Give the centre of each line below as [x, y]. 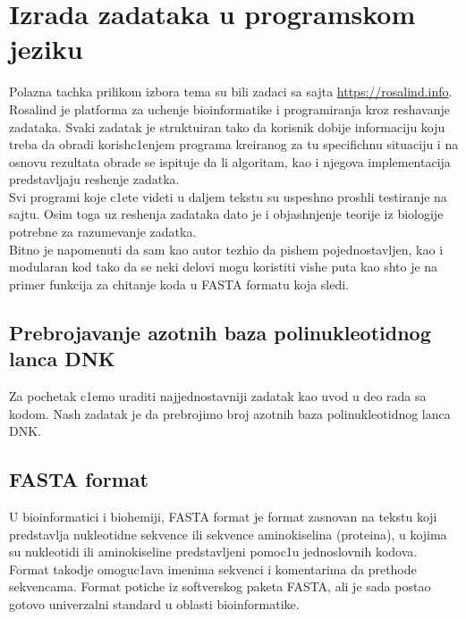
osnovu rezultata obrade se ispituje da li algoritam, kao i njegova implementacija [230, 161]
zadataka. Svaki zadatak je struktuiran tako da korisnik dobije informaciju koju [227, 126]
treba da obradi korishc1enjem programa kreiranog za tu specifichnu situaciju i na [234, 144]
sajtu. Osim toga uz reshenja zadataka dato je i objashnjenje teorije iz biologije [226, 214]
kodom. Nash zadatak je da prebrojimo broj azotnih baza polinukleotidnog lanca [230, 413]
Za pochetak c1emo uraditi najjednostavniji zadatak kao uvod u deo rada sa [218, 396]
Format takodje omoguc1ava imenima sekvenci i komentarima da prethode [213, 569]
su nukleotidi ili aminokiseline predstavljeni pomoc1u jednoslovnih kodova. [213, 552]
